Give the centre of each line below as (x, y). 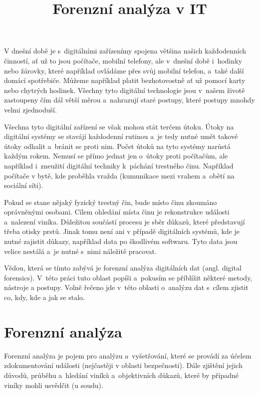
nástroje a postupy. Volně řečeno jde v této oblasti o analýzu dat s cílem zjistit (126, 287)
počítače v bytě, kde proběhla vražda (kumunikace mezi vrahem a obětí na (119, 175)
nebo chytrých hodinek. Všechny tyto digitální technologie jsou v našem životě (125, 90)
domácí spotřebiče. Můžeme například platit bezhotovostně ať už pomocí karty (125, 80)
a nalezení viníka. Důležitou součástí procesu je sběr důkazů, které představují (125, 221)
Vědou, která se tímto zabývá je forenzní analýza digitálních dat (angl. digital (123, 268)
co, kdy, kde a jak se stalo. (44, 297)
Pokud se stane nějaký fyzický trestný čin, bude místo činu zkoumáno (111, 202)
